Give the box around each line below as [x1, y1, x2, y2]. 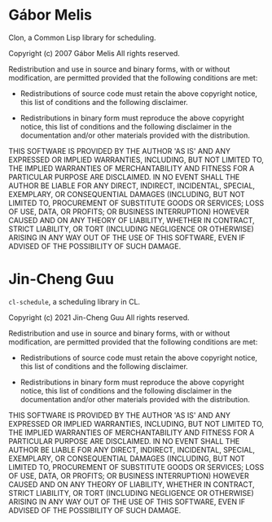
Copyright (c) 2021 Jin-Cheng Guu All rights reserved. [8, 312, 190, 322]
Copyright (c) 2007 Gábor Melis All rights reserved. [8, 48, 181, 58]
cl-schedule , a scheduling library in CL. [8, 296, 141, 306]
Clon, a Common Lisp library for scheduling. [8, 33, 156, 42]
